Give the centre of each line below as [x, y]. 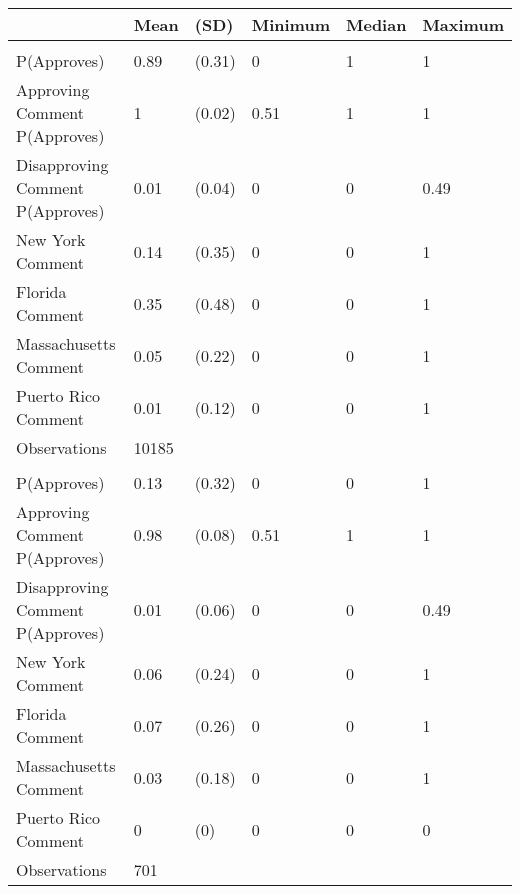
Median [376, 24]
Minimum [290, 24]
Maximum [463, 24]
